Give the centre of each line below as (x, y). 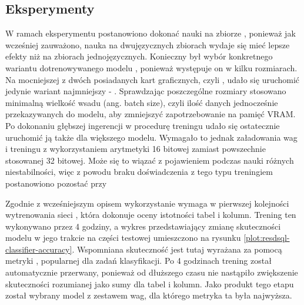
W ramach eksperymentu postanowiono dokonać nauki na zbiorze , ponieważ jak (151, 33)
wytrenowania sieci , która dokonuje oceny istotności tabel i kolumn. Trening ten (151, 215)
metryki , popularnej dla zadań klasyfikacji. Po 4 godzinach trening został (138, 261)
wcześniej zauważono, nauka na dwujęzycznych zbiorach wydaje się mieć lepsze (148, 44)
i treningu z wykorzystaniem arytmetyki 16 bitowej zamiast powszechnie (136, 149)
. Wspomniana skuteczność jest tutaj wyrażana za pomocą (177, 249)
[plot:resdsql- (267, 238)
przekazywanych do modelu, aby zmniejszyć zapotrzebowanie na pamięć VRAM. (151, 114)
